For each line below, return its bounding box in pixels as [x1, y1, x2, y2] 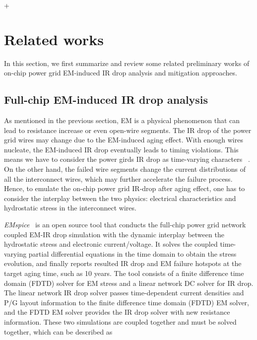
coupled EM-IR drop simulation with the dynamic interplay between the [4, 229, 224, 239]
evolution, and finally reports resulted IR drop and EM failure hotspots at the [4, 258, 242, 269]
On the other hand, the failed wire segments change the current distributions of [4, 164, 246, 174]
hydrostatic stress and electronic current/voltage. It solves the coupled [4, 239, 218, 249]
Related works [4, 29, 104, 49]
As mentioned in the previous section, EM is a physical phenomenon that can [4, 115, 240, 126]
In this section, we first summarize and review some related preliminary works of [4, 58, 250, 68]
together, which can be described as [4, 326, 113, 337]
